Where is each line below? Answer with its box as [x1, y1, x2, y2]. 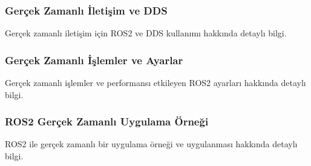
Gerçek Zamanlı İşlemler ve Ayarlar [5, 52, 183, 67]
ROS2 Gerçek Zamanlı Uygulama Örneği [5, 114, 209, 129]
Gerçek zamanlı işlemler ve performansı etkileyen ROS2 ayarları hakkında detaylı [5, 76, 306, 89]
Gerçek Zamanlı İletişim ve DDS [5, 2, 168, 18]
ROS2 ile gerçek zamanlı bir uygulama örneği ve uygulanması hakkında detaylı [5, 138, 298, 150]
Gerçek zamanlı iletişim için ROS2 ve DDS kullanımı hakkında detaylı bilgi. [5, 27, 287, 39]
